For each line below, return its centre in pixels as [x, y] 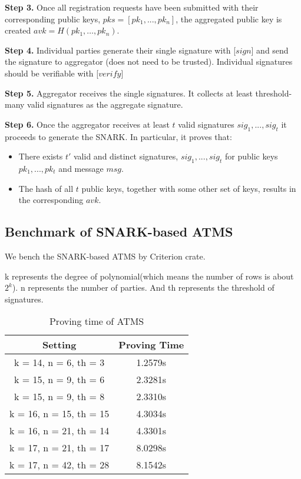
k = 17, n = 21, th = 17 [59, 448]
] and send [270, 50]
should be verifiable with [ [52, 73]
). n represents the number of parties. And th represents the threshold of [143, 287]
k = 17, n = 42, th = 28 [59, 465]
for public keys [252, 156]
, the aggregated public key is [229, 19]
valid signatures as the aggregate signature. [105, 104]
